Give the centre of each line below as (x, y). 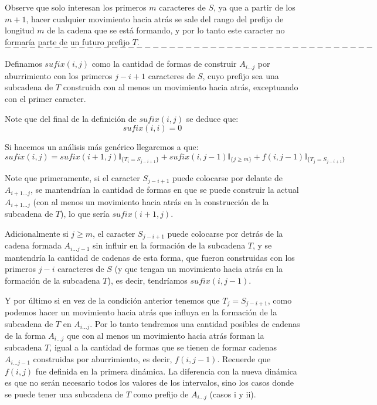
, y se (262, 245)
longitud (20, 30)
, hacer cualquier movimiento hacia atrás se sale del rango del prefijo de (155, 18)
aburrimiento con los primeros (59, 75)
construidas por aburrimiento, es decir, (103, 359)
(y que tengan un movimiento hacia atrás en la (199, 269)
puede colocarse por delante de (227, 177)
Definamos (23, 64)
